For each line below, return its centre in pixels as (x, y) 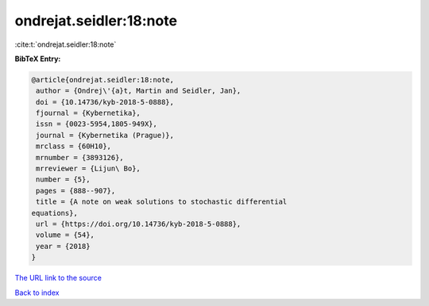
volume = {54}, (66, 235)
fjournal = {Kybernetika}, (88, 113)
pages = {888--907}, (76, 191)
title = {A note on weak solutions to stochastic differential (162, 202)
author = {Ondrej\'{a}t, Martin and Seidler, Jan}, (139, 91)
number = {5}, (63, 180)
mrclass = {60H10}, (73, 146)
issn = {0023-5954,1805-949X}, (97, 124)
